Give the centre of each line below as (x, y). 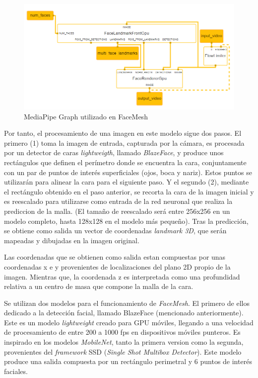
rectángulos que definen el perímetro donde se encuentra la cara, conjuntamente (125, 162)
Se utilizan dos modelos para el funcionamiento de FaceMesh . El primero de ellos (127, 303)
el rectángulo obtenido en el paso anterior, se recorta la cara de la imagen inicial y (129, 191)
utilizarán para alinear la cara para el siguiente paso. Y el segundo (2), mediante (127, 182)
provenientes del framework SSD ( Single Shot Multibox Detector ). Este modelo (123, 351)
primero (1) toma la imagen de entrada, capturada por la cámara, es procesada (124, 142)
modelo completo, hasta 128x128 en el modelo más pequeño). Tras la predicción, (126, 221)
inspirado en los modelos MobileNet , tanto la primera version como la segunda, (124, 342)
